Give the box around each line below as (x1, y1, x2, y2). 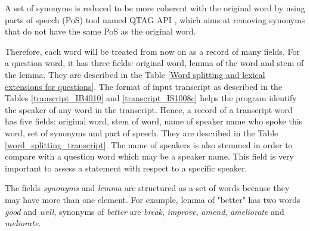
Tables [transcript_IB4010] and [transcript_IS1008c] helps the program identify (5, 92, 297, 104)
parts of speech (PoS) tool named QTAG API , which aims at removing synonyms (5, 13, 305, 26)
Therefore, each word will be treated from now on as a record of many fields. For (5, 45, 300, 57)
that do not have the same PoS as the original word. (5, 25, 196, 38)
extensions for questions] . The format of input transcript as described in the (5, 80, 283, 92)
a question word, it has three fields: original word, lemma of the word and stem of (5, 57, 304, 69)
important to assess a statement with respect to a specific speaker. (5, 161, 247, 174)
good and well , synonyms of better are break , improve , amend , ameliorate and (5, 205, 284, 217)
